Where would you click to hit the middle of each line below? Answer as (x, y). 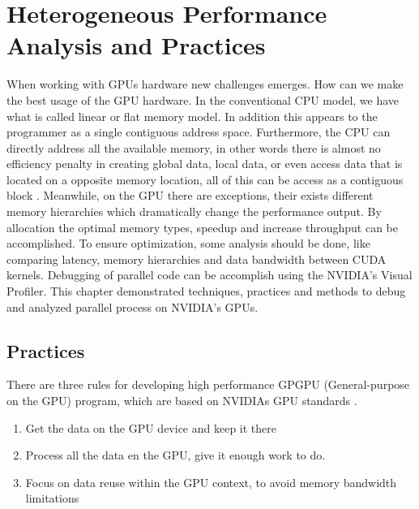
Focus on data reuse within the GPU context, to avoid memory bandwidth (211, 482)
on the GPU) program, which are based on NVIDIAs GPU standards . (182, 401)
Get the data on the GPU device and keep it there (151, 427)
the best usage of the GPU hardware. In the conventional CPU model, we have (203, 99)
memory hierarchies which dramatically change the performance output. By (194, 211)
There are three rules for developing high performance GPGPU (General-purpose (208, 384)
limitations (52, 498)
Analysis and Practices (136, 45)
